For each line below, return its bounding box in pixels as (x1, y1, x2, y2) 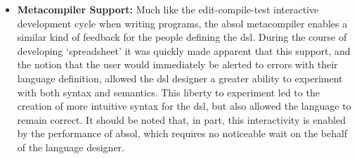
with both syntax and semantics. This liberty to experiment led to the (17, 84, 320, 99)
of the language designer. (17, 139, 124, 154)
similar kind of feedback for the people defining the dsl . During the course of (17, 30, 347, 44)
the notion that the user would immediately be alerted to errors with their (17, 57, 338, 72)
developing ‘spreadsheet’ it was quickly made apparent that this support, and (17, 43, 351, 58)
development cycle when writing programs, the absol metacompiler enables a (17, 15, 348, 30)
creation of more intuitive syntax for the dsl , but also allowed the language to (17, 98, 351, 113)
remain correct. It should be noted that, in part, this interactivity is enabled (17, 112, 346, 127)
